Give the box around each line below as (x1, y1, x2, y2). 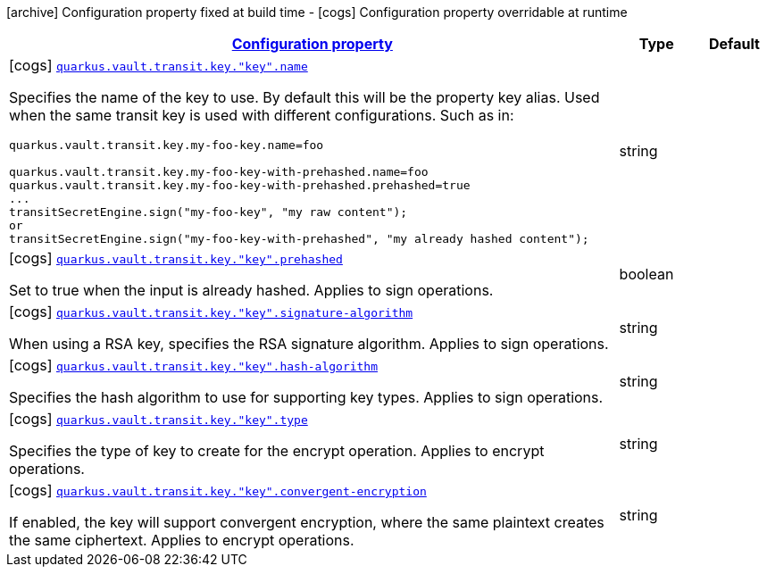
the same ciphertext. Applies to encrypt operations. (9, 531, 354, 549)
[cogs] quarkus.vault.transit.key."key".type (9, 410, 308, 428)
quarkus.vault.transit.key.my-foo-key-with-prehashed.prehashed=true (9, 179, 471, 192)
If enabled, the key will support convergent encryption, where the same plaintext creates (9, 513, 604, 531)
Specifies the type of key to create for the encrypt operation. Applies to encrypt (9, 442, 545, 460)
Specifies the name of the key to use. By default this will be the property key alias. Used (9, 88, 600, 106)
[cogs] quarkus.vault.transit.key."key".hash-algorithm (9, 356, 379, 374)
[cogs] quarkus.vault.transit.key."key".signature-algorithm (9, 303, 413, 320)
